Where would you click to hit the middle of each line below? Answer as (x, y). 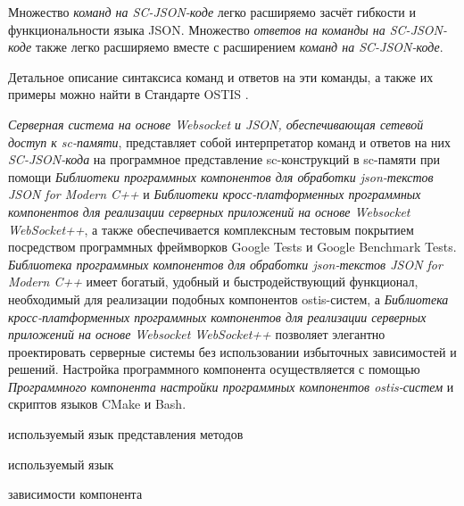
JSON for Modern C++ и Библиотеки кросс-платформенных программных (215, 194)
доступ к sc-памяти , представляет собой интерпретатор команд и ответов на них (230, 141)
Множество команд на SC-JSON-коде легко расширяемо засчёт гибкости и (212, 12)
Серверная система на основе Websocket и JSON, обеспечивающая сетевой (216, 124)
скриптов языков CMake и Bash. (97, 404)
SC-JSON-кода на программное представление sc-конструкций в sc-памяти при (224, 159)
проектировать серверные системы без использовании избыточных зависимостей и (232, 351)
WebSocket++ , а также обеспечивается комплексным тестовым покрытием (211, 229)
